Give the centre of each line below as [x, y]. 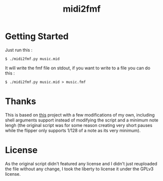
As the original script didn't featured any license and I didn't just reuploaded [81, 163]
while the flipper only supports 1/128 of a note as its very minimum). [73, 130]
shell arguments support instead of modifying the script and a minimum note [82, 120]
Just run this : [19, 50]
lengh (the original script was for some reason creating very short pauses [79, 125]
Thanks [21, 101]
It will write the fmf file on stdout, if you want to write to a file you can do [78, 68]
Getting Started [37, 36]
